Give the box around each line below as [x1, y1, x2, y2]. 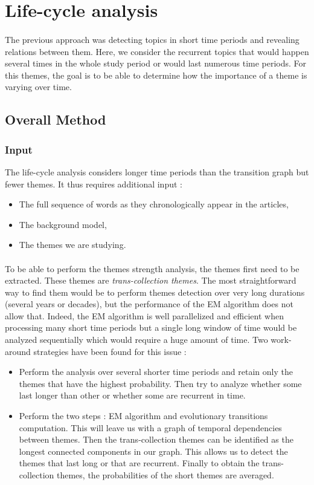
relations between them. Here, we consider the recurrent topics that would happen [5, 45, 309, 57]
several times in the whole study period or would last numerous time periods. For [5, 57, 307, 70]
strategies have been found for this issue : [33, 345, 187, 357]
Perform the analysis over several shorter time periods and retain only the [19, 365, 293, 378]
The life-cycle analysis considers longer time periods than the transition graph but [5, 165, 309, 178]
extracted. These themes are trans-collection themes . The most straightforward [5, 274, 296, 287]
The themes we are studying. [19, 238, 126, 251]
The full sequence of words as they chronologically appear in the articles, [19, 198, 289, 210]
